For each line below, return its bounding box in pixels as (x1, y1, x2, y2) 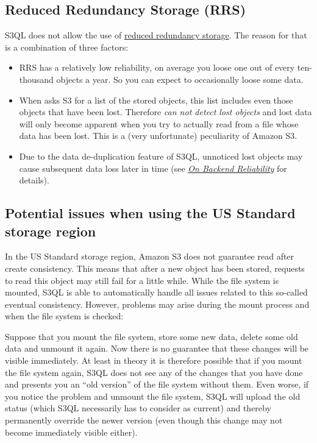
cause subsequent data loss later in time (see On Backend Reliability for (19, 161, 287, 174)
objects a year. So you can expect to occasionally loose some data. (56, 73, 304, 85)
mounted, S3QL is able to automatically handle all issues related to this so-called (5, 286, 308, 299)
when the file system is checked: (5, 310, 124, 322)
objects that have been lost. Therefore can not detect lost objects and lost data (19, 105, 312, 118)
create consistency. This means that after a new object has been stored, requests (5, 261, 305, 274)
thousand (19, 73, 54, 85)
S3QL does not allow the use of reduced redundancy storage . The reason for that (5, 29, 307, 41)
